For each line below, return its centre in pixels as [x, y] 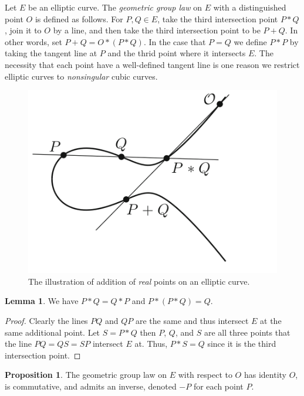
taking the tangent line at [51, 53]
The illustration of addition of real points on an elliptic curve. [139, 281]
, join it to [23, 30]
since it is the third [242, 344]
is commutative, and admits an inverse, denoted [91, 386]
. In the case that [175, 41]
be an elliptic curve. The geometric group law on [115, 7]
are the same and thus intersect [192, 321]
